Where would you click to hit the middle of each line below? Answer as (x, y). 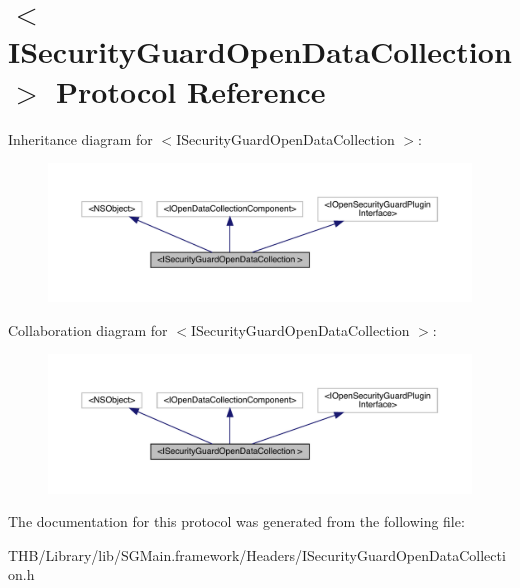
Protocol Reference (191, 90)
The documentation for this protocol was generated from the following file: (236, 521)
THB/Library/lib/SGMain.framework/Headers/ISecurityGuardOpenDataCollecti (257, 554)
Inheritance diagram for (80, 138)
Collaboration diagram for (88, 329)
